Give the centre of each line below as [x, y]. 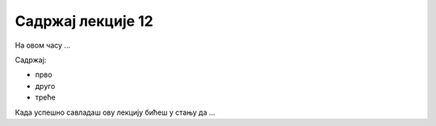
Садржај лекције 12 [84, 21]
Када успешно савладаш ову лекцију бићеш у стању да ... [115, 112]
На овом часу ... [43, 45]
